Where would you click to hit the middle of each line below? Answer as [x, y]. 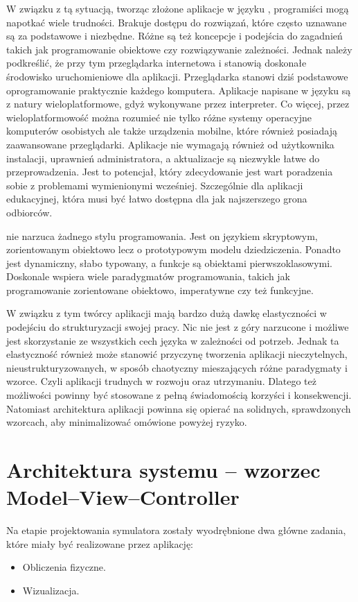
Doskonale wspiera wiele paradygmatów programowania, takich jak [149, 276]
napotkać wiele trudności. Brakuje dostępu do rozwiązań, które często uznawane [177, 22]
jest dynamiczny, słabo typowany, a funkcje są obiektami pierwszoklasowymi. [170, 263]
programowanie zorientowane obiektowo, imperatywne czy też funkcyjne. [160, 290]
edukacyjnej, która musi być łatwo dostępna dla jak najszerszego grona [157, 199]
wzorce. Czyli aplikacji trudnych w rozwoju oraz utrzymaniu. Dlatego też [161, 381]
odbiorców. [29, 212]
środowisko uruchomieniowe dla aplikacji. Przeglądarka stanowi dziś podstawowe [177, 76]
